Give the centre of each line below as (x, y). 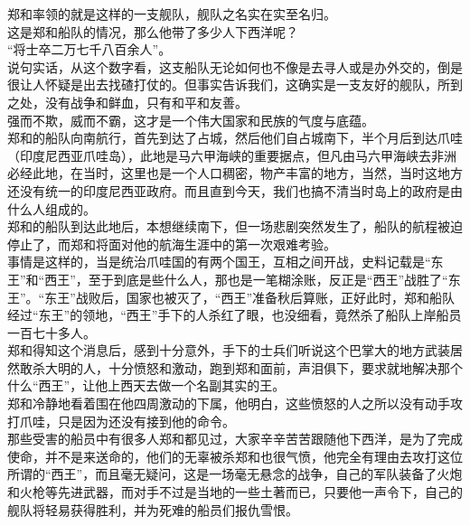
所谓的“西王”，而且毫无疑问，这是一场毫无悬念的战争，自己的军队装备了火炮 (235, 474)
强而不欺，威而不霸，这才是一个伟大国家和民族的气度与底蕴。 (191, 120)
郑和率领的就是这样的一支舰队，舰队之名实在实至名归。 (172, 14)
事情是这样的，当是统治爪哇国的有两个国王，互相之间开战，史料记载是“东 (226, 262)
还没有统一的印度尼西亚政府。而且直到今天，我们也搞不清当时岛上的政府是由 (235, 190)
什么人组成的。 (52, 208)
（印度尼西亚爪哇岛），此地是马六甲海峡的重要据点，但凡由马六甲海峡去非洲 (232, 155)
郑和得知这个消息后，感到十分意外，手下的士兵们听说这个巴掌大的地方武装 (229, 350)
